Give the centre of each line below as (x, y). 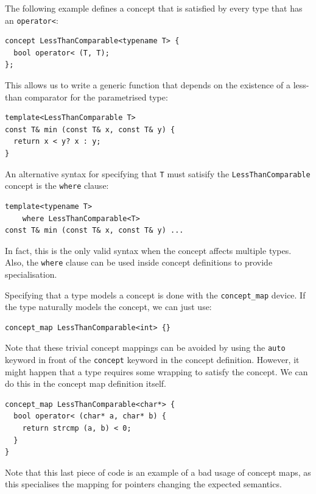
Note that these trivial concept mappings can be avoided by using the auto (145, 348)
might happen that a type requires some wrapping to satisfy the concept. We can (156, 371)
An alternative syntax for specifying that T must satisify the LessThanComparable (158, 173)
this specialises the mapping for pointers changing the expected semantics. (143, 484)
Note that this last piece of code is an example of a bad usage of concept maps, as (158, 472)
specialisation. (31, 274)
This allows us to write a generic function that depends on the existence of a (148, 85)
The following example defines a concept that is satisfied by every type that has (154, 8)
